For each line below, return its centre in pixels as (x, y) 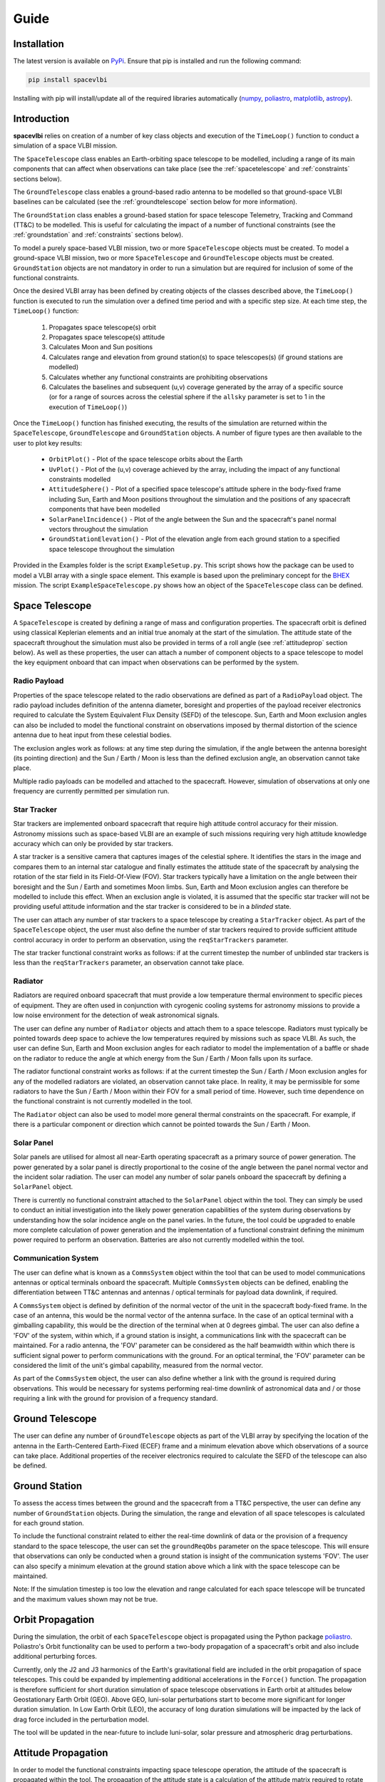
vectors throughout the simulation (98, 529)
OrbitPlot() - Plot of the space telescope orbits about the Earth (146, 459)
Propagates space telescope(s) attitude (107, 337)
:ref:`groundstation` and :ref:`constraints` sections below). (98, 235)
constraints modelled (80, 479)
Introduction (41, 119)
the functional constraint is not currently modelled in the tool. (103, 1101)
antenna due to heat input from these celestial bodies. (92, 735)
